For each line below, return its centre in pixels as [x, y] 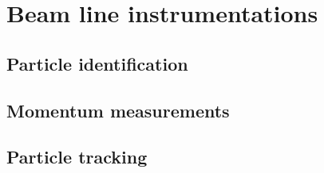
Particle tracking [77, 157]
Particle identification [97, 63]
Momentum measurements [118, 110]
